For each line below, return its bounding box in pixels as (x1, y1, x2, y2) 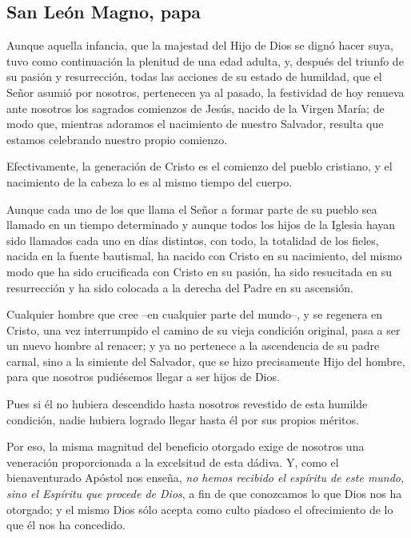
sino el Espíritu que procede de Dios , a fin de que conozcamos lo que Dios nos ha (6, 485, 402, 502)
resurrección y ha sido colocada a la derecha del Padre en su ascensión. (6, 279, 353, 295)
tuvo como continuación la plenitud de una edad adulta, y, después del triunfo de (6, 52, 404, 69)
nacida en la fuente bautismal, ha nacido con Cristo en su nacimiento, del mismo (6, 247, 402, 264)
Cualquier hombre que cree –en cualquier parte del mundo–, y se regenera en (6, 306, 383, 323)
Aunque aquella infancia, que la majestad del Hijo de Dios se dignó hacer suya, (6, 37, 393, 54)
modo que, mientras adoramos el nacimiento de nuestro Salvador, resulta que (6, 115, 384, 132)
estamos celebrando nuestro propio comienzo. (6, 130, 228, 147)
